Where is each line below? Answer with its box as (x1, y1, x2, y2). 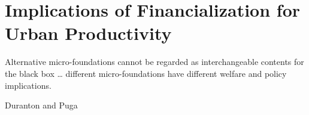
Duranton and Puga (5, 99, 78, 111)
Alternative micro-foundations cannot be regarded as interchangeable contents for (5, 55, 304, 68)
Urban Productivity (5, 21, 172, 45)
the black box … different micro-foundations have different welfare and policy (5, 67, 287, 79)
